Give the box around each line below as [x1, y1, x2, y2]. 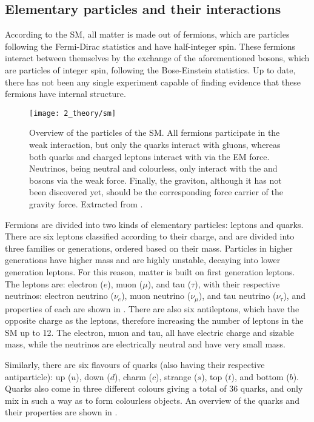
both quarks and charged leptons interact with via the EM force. [29, 150, 270, 162]
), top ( [201, 370, 229, 383]
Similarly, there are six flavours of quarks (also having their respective [5, 358, 265, 370]
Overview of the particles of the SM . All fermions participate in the [29, 126, 280, 139]
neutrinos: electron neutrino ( [5, 289, 114, 302]
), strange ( [155, 370, 198, 383]
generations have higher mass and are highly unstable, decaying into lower [5, 253, 281, 266]
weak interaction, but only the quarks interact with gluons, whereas [29, 138, 281, 151]
